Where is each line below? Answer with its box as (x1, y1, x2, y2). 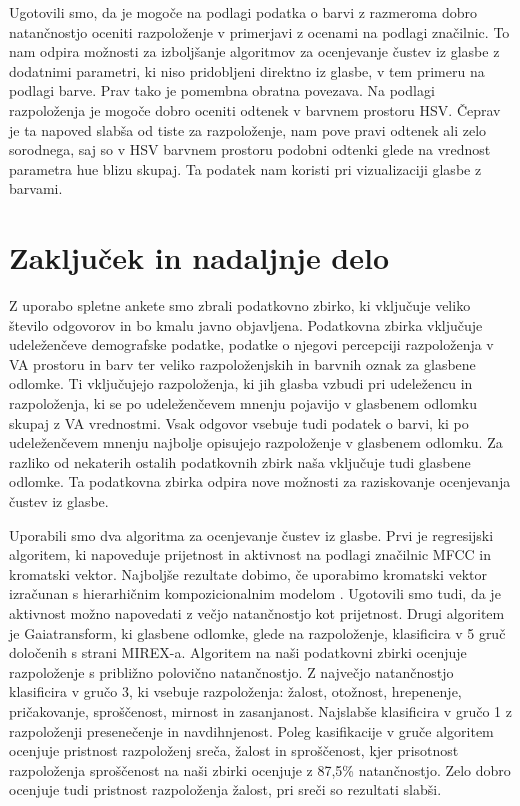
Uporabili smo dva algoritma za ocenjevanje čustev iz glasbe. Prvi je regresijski (9, 524, 494, 545)
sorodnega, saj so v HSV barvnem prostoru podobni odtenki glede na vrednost (9, 139, 491, 160)
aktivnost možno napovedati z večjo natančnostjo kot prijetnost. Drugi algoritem (9, 602, 505, 623)
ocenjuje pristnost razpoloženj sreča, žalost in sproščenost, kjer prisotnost (9, 740, 459, 761)
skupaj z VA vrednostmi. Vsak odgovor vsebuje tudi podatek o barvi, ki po (9, 412, 469, 433)
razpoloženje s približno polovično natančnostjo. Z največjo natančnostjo (9, 661, 454, 682)
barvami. (9, 178, 63, 199)
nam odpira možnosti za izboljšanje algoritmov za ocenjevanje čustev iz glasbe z (9, 41, 500, 62)
